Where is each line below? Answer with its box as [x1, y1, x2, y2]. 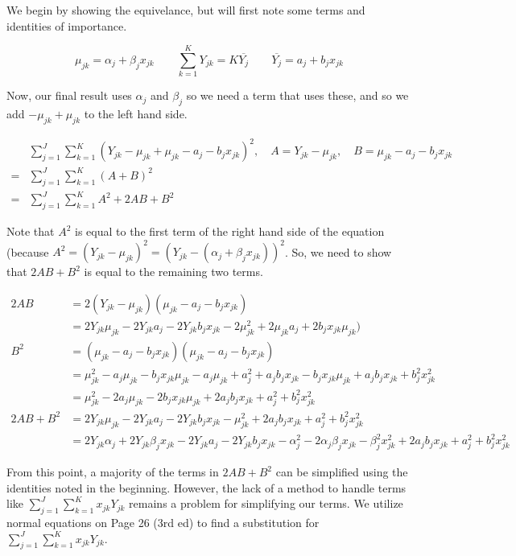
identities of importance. [6, 17, 127, 34]
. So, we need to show [284, 243, 392, 260]
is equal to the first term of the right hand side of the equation [75, 223, 385, 240]
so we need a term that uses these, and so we [186, 87, 409, 104]
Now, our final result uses [6, 87, 132, 104]
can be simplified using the [275, 463, 408, 480]
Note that [6, 223, 55, 240]
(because [6, 243, 49, 260]
